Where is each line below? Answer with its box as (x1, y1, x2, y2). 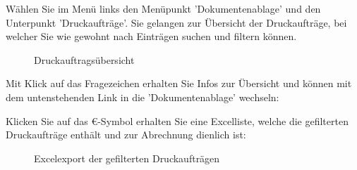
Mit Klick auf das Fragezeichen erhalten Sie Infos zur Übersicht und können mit (6, 76, 352, 91)
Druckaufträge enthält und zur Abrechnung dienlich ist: (6, 127, 246, 142)
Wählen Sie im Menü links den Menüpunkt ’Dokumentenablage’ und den (6, 1, 321, 15)
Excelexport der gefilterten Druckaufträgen (34, 150, 220, 165)
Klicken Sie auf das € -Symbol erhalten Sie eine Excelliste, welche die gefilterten (6, 113, 349, 128)
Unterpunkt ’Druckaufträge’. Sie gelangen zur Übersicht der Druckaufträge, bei (6, 15, 347, 30)
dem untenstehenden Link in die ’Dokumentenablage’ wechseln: (6, 89, 279, 104)
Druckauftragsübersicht (34, 52, 135, 67)
